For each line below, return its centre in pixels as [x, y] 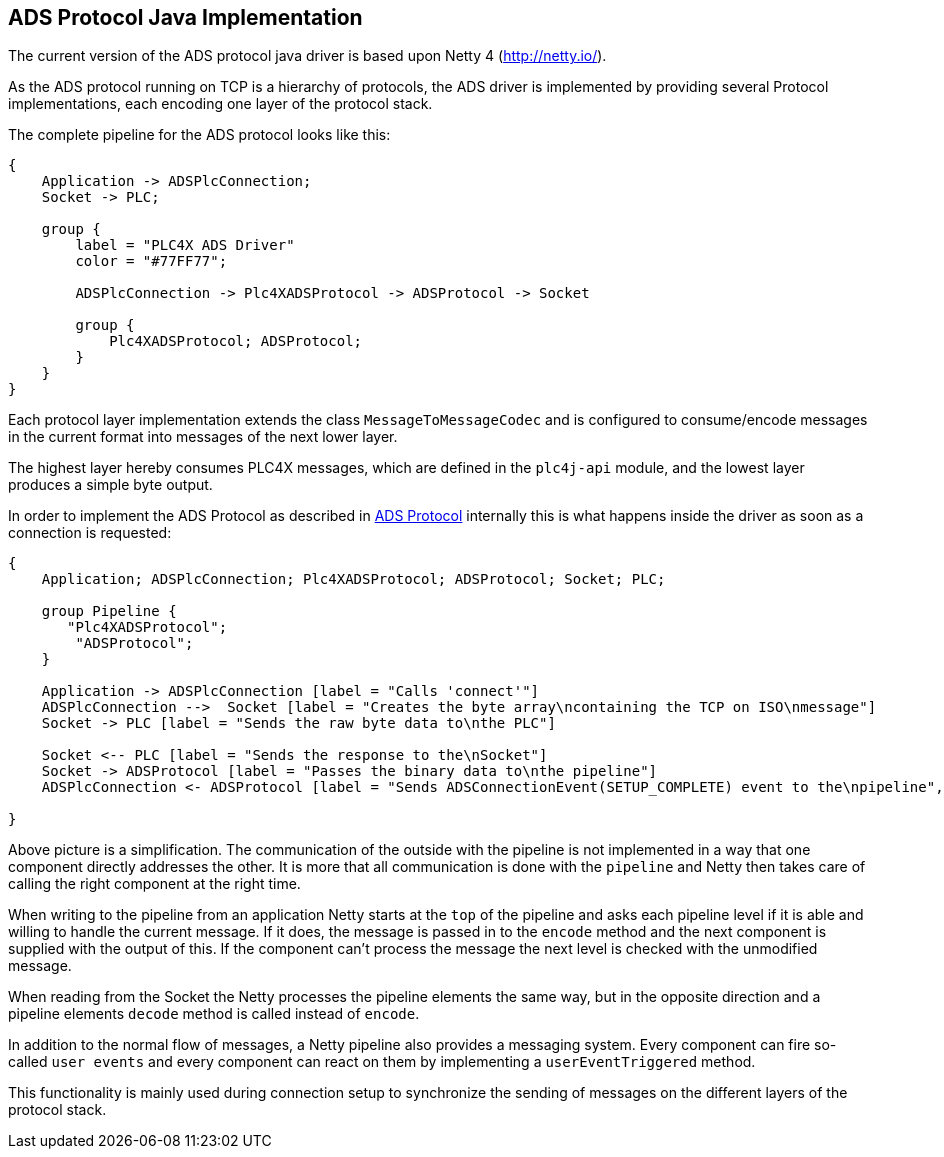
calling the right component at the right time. [154, 884]
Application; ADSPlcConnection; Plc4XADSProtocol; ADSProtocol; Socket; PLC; [353, 579]
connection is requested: [90, 533]
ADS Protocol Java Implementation [185, 17]
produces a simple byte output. [110, 485]
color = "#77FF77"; [151, 261]
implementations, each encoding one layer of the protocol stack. [220, 104]
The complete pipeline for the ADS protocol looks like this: [199, 135]
